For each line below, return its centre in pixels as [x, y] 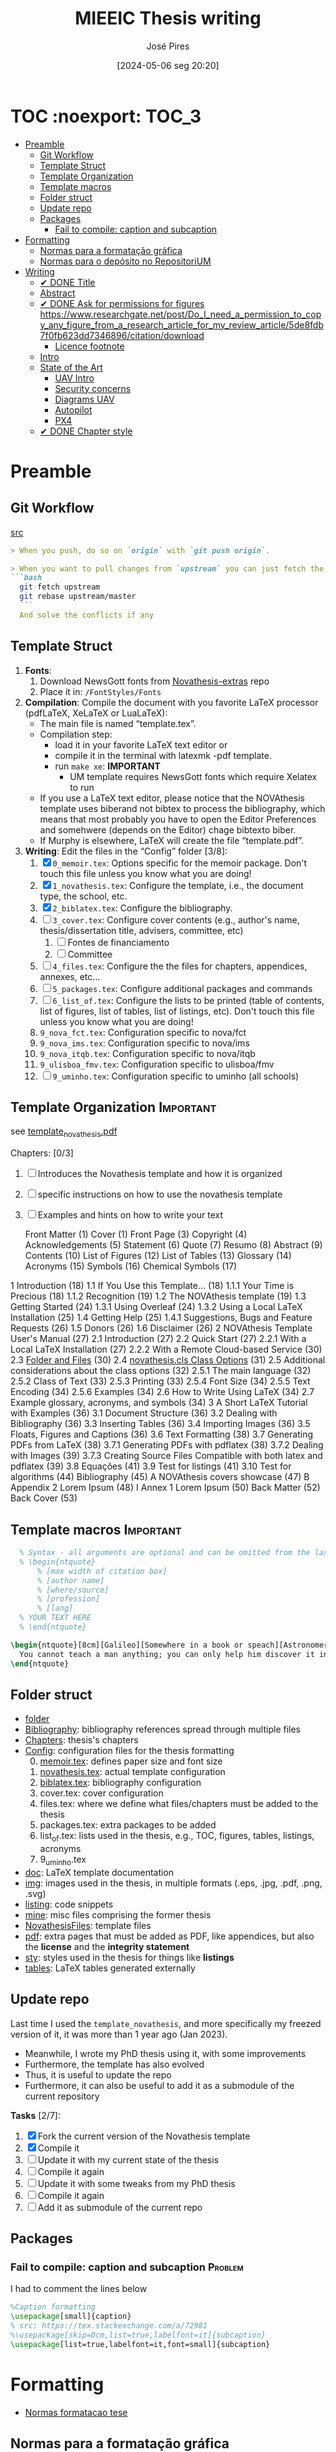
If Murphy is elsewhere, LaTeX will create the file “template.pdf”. [171, 840]
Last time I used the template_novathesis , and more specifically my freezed [166, 2023]
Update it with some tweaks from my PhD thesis [136, 2183]
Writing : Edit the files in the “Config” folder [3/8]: [126, 851]
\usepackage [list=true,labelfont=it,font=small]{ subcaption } [140, 2344]
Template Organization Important [113, 1107]
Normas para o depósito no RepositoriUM [125, 261]
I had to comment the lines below [79, 2289]
